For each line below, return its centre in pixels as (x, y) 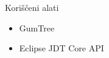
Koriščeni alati (32, 7)
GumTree (37, 27)
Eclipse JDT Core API (62, 48)
